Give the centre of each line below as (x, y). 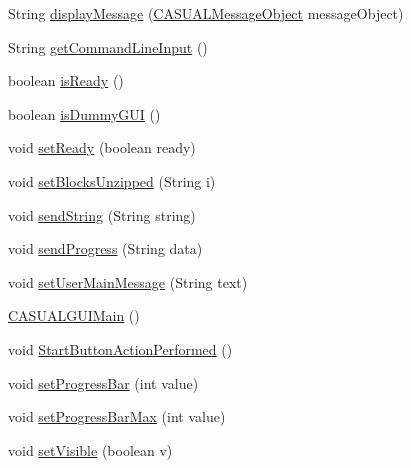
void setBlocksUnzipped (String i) (112, 180)
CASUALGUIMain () (74, 315)
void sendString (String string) (102, 214)
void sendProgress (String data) (105, 248)
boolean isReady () (66, 80)
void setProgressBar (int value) (103, 382)
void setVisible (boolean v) (90, 449)
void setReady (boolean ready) (102, 147)
